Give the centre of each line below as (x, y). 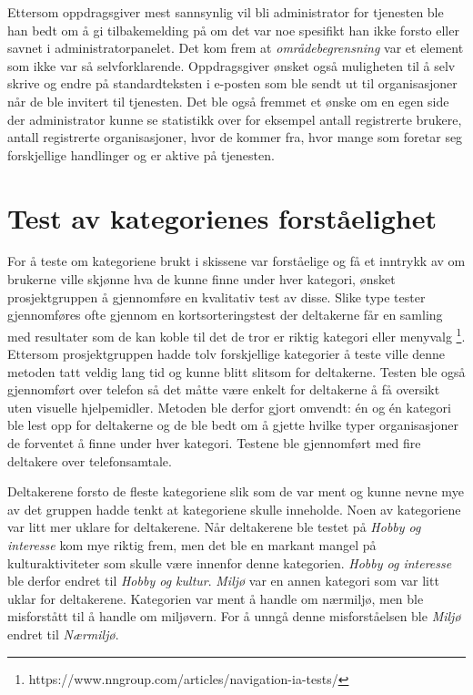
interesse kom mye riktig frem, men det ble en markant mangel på (192, 545)
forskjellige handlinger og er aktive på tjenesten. (141, 154)
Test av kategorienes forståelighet (222, 217)
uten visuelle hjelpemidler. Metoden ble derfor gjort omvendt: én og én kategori (229, 407)
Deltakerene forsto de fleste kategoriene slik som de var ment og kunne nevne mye (236, 491)
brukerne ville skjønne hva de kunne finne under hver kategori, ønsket (201, 279)
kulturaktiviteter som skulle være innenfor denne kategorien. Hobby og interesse (230, 562)
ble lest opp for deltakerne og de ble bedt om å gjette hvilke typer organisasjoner (233, 425)
